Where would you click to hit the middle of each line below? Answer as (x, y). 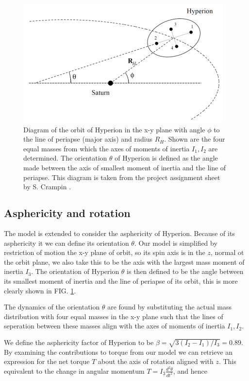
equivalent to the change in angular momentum (74, 371)
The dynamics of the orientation (52, 307)
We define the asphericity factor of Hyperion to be (79, 342)
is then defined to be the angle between (185, 271)
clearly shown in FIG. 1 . (40, 290)
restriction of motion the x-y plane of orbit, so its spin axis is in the (105, 252)
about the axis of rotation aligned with (156, 361)
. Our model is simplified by (176, 243)
